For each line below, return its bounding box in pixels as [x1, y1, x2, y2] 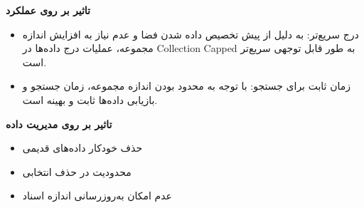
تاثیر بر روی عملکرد [6, 3, 90, 17]
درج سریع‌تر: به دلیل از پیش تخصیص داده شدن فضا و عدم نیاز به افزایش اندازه [22, 26, 359, 41]
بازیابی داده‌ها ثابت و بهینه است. [22, 92, 158, 107]
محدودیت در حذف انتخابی [22, 164, 132, 179]
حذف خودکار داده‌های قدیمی [22, 140, 143, 155]
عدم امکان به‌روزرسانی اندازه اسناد [22, 188, 172, 203]
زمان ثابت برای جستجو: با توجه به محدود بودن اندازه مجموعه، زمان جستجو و [22, 78, 350, 93]
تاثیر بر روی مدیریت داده [6, 116, 112, 131]
